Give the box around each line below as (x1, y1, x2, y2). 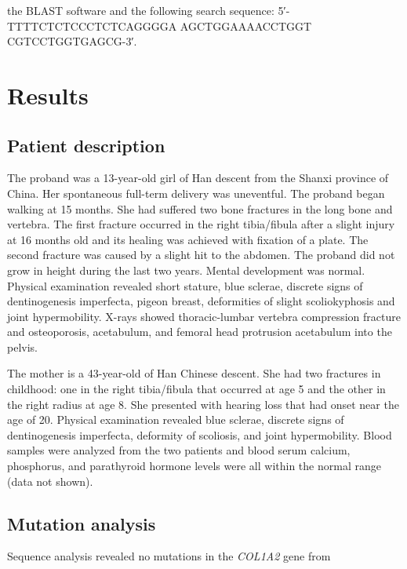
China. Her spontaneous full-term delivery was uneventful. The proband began (7, 184, 385, 201)
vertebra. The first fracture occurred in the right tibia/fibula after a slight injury (7, 216, 395, 232)
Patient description (7, 133, 165, 157)
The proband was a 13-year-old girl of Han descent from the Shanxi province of (7, 170, 389, 186)
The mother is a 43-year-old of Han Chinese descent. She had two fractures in (7, 365, 381, 381)
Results (7, 78, 89, 111)
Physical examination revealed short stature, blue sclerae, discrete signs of (7, 277, 363, 294)
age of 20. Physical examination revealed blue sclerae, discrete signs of (7, 411, 344, 428)
